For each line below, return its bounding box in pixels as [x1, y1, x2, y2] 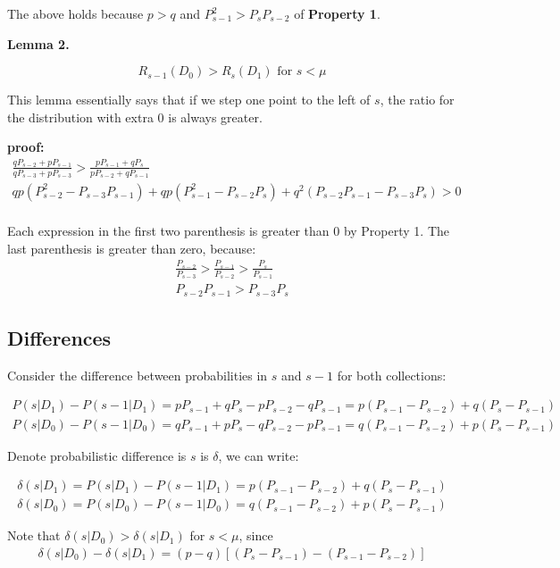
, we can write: [218, 446, 299, 464]
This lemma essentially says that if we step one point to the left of [7, 90, 371, 109]
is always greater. [168, 107, 263, 126]
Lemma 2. [7, 34, 70, 53]
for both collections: [337, 365, 447, 384]
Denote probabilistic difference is [7, 446, 187, 464]
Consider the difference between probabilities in [7, 365, 268, 384]
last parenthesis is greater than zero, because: [7, 238, 256, 257]
